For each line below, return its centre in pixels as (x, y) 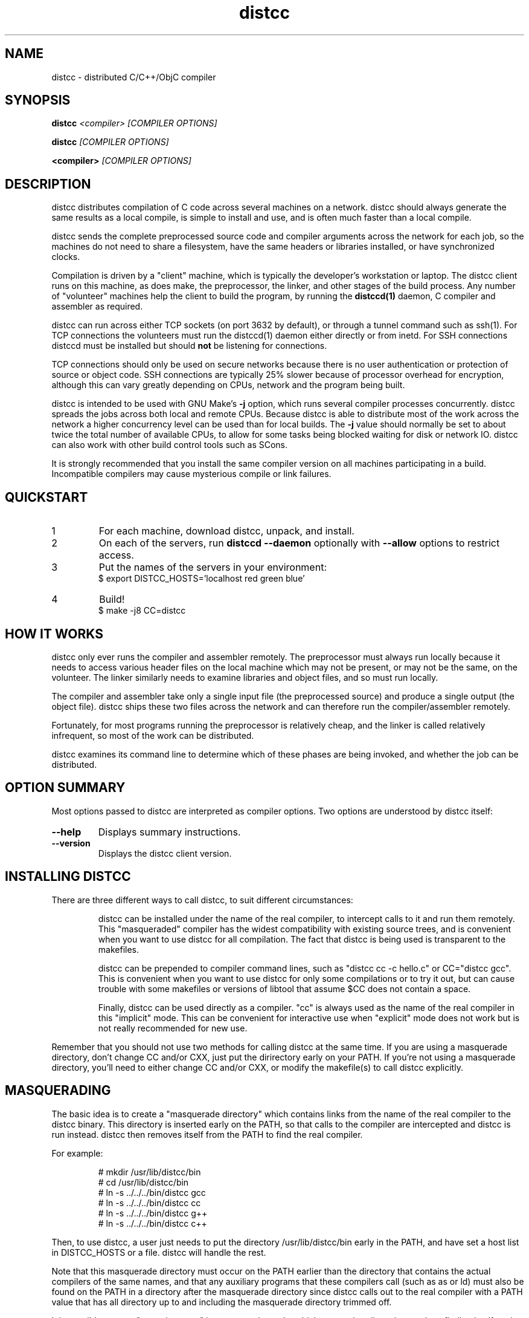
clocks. (66, 257)
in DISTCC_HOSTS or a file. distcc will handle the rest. (159, 1252)
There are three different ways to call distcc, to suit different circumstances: (202, 900)
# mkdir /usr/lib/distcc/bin (149, 1172)
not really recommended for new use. (173, 1028)
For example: (77, 1153)
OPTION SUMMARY (65, 788)
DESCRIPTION (48, 184)
